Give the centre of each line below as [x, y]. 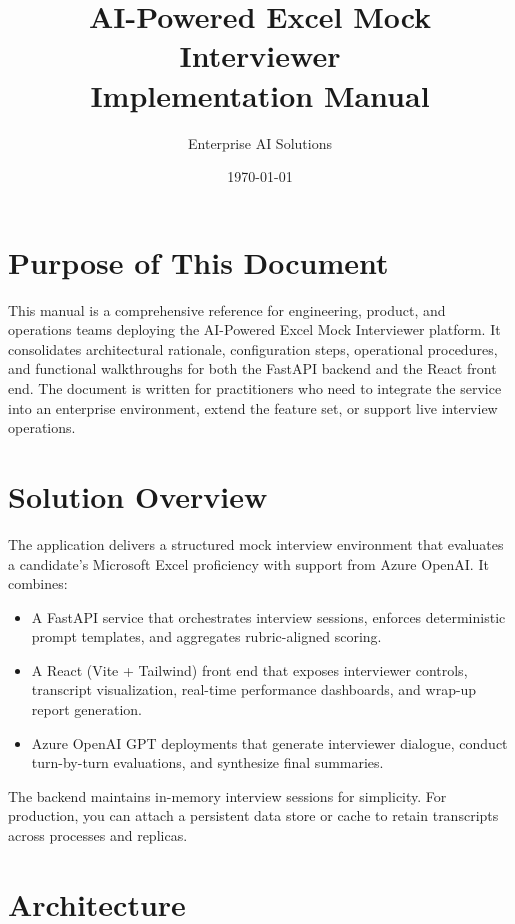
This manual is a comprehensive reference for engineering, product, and [227, 309]
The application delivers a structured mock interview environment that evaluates [256, 543]
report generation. [86, 709]
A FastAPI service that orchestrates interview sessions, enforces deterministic [268, 616]
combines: [38, 583]
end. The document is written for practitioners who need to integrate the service [255, 388]
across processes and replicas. [98, 835]
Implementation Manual [260, 94]
